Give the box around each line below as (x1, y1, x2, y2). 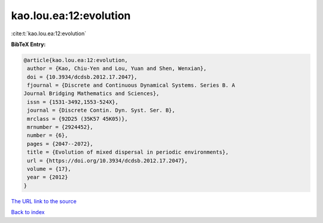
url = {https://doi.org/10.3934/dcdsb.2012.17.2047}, (27, 157, 188, 164)
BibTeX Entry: (11, 41, 46, 48)
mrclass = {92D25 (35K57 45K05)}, (27, 115, 128, 122)
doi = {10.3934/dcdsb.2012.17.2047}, (27, 74, 138, 80)
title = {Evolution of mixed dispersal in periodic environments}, (27, 149, 229, 155)
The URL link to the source (11, 197, 77, 204)
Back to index (11, 209, 45, 216)
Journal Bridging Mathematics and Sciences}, (23, 90, 160, 97)
